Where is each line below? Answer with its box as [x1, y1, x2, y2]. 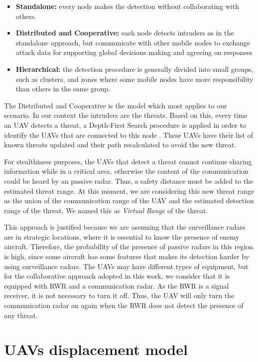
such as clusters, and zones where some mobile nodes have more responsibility [15, 73, 254, 84]
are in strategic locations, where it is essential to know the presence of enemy [4, 231, 240, 242]
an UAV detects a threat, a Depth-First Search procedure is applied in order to [4, 119, 246, 130]
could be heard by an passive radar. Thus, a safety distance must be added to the [4, 175, 254, 186]
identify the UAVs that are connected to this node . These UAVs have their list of [4, 129, 253, 140]
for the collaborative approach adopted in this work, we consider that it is [4, 271, 230, 281]
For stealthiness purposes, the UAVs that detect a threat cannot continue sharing [4, 156, 252, 166]
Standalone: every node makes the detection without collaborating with [15, 1, 239, 11]
